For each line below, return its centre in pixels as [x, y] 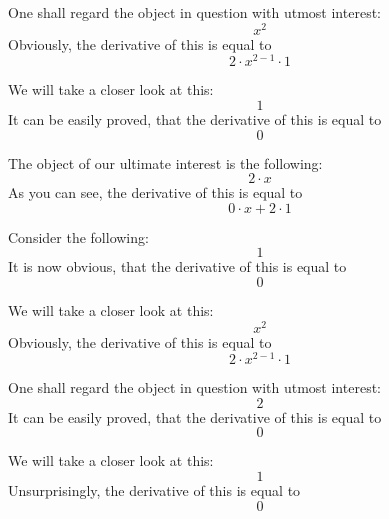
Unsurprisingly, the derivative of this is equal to [154, 490]
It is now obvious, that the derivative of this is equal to [177, 266]
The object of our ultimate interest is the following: [165, 162]
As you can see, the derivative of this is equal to [155, 192]
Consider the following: [78, 236]
